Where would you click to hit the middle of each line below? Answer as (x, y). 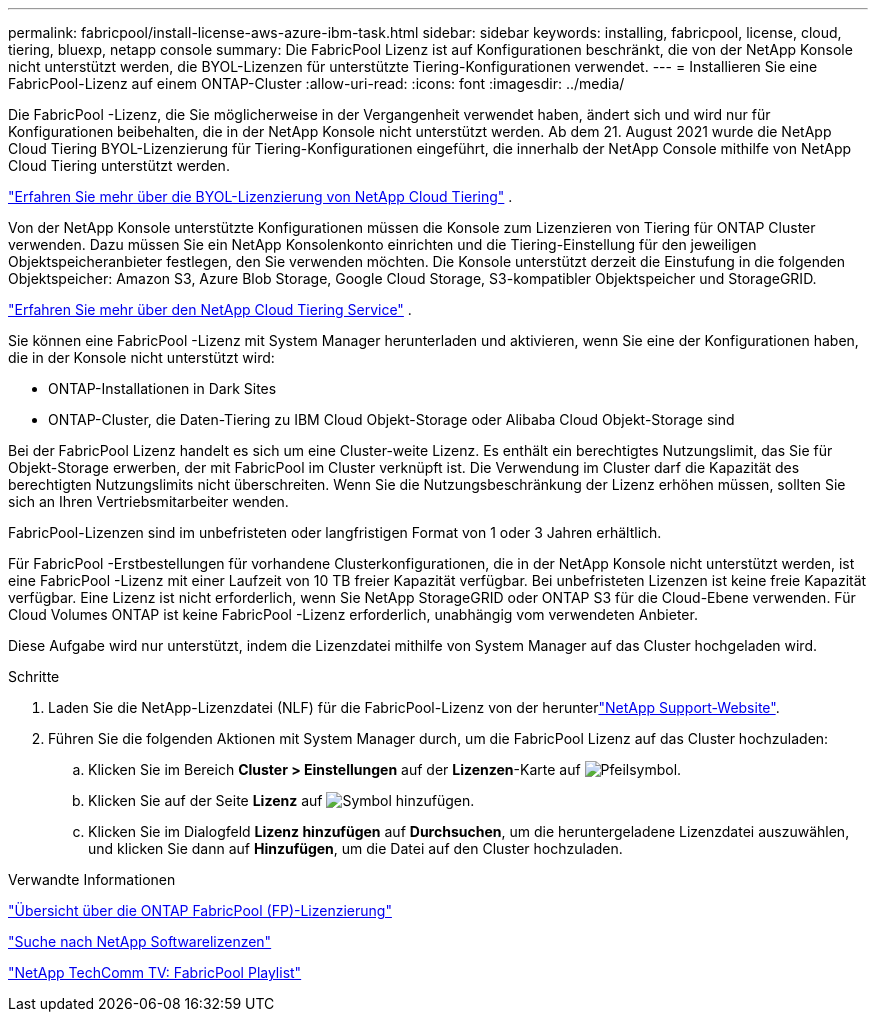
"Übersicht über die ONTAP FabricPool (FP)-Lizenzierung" (200, 910)
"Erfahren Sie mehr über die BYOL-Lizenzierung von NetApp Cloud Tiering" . (260, 196)
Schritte (34, 676)
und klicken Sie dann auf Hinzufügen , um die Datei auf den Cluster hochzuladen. (355, 848)
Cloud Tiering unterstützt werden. (119, 165)
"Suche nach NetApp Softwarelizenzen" (140, 941)
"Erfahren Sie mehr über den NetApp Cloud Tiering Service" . (210, 309)
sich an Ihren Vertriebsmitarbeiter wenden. (148, 501)
